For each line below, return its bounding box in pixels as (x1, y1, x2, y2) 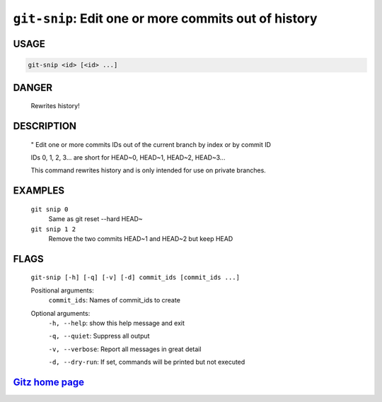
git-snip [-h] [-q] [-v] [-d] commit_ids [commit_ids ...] (30, 273, 241, 282)
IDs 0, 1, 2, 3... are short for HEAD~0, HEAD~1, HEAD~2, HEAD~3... (30, 153, 226, 162)
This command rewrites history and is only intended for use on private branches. (30, 166, 267, 175)
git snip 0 (30, 205, 69, 213)
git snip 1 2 (30, 225, 76, 233)
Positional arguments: (30, 286, 95, 295)
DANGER (13, 81, 53, 93)
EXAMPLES (13, 184, 65, 197)
